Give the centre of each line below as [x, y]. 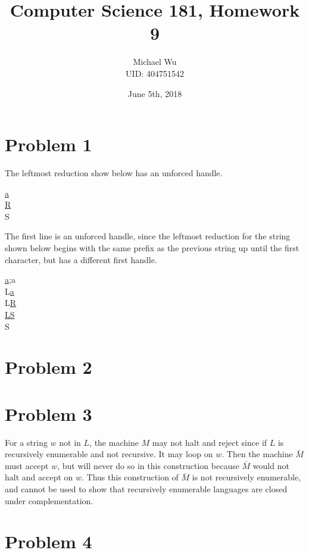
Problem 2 [49, 367]
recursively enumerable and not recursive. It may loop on [109, 454]
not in [70, 442]
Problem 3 [49, 413]
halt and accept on [39, 477]
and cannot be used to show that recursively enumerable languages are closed [146, 489]
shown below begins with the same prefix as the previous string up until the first [152, 248]
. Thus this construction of [130, 477]
